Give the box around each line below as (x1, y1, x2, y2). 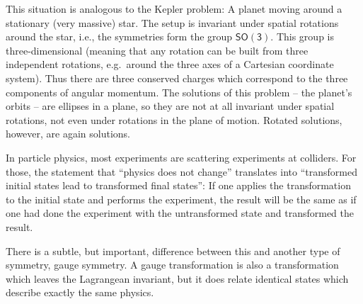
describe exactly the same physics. (6, 285, 154, 300)
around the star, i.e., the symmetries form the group (6, 29, 233, 44)
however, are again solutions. (6, 126, 131, 141)
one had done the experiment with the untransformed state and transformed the (6, 206, 355, 220)
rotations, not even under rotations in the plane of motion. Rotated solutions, (6, 112, 342, 127)
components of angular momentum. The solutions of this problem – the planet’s (6, 84, 352, 99)
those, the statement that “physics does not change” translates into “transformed (6, 164, 357, 179)
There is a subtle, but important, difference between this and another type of (6, 243, 340, 258)
